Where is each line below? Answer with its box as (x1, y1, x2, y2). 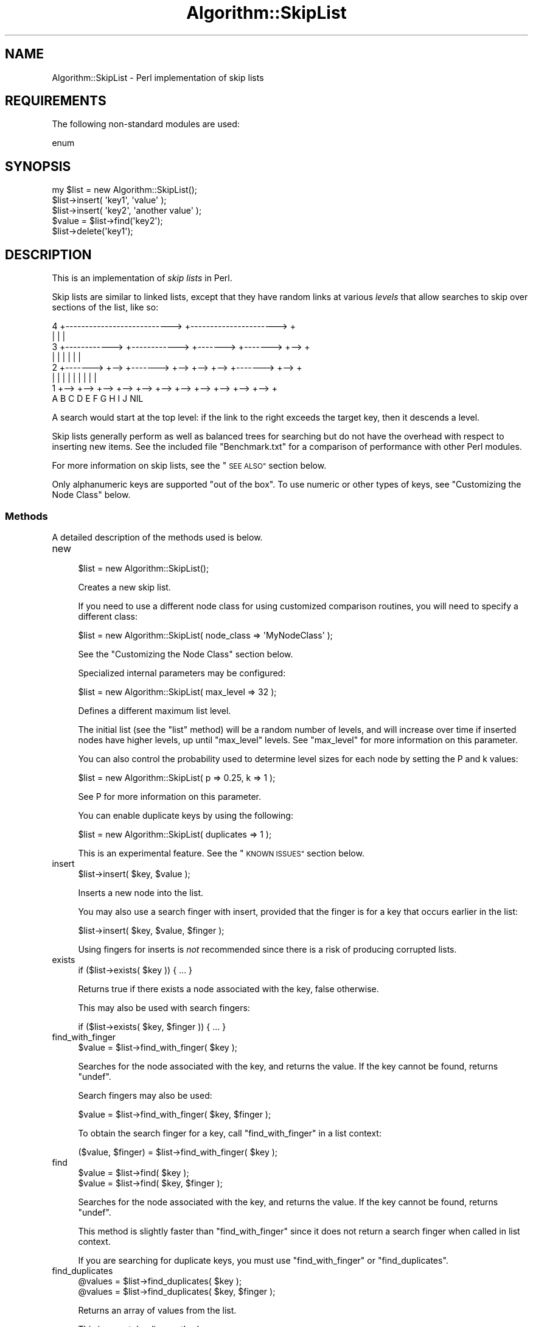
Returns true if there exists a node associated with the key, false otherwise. (78, 983, 379, 994)
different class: (78, 611, 138, 621)
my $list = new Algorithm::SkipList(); (52, 184, 198, 195)
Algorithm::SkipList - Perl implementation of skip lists (52, 72, 264, 83)
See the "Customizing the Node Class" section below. (78, 648, 293, 659)
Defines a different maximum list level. (78, 705, 231, 716)
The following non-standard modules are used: (52, 119, 240, 130)
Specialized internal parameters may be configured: (78, 667, 286, 678)
